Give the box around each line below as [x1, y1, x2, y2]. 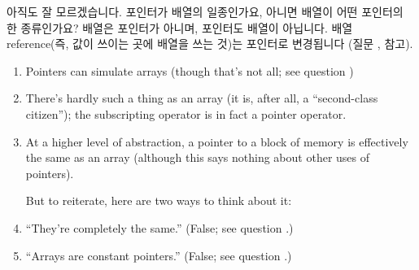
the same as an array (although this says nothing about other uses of [25, 149, 370, 166]
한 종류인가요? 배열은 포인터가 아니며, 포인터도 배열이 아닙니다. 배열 [7, 19, 353, 36]
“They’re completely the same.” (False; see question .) [25, 219, 294, 236]
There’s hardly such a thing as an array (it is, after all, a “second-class [25, 89, 378, 107]
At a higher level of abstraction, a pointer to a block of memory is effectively [25, 133, 408, 150]
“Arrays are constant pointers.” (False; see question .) [25, 246, 292, 263]
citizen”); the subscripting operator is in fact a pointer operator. [25, 105, 347, 122]
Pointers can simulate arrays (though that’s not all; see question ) [25, 62, 354, 79]
